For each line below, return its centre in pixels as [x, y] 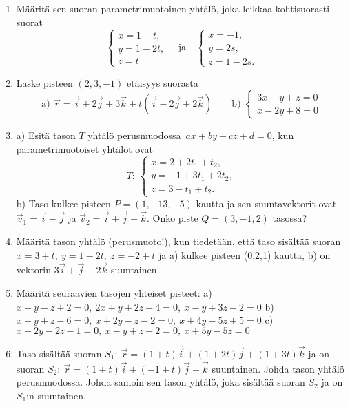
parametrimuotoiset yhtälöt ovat [84, 148]
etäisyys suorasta [162, 82]
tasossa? [290, 218]
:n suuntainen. [56, 395]
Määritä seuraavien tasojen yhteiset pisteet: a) [114, 292]
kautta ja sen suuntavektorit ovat [266, 203]
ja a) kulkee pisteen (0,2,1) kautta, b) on [244, 254]
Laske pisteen [44, 82]
